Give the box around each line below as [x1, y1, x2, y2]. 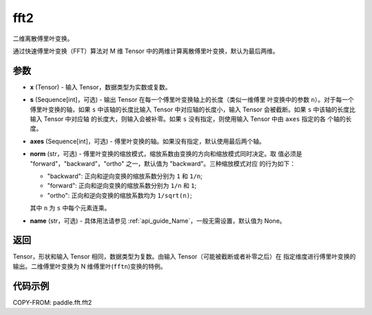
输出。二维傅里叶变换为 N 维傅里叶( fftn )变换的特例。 [12, 262, 167, 270]
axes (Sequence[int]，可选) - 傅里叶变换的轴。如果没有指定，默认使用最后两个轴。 [30, 137, 265, 145]
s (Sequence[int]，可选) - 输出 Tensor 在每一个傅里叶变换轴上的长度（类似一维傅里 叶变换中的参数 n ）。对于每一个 [30, 96, 354, 104]
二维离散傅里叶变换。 [12, 34, 74, 43]
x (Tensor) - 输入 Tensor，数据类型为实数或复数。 [30, 83, 172, 91]
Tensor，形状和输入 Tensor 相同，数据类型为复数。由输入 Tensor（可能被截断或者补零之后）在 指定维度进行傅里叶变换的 [12, 252, 356, 261]
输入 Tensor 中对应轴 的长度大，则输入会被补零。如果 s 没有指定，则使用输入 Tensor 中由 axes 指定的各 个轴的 [30, 115, 346, 123]
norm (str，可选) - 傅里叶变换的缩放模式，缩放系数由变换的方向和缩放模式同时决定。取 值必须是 [30, 150, 302, 158]
